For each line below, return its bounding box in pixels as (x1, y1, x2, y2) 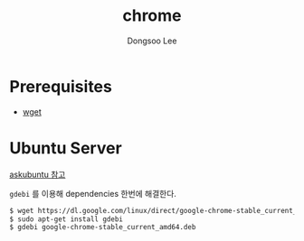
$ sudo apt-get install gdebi (9, 214, 124, 224)
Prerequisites (9, 76, 113, 97)
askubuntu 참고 (9, 169, 66, 180)
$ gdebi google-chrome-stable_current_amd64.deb (9, 223, 196, 232)
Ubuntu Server (9, 137, 122, 158)
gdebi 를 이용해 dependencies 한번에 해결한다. (9, 188, 176, 199)
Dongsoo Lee (127, 35, 177, 46)
